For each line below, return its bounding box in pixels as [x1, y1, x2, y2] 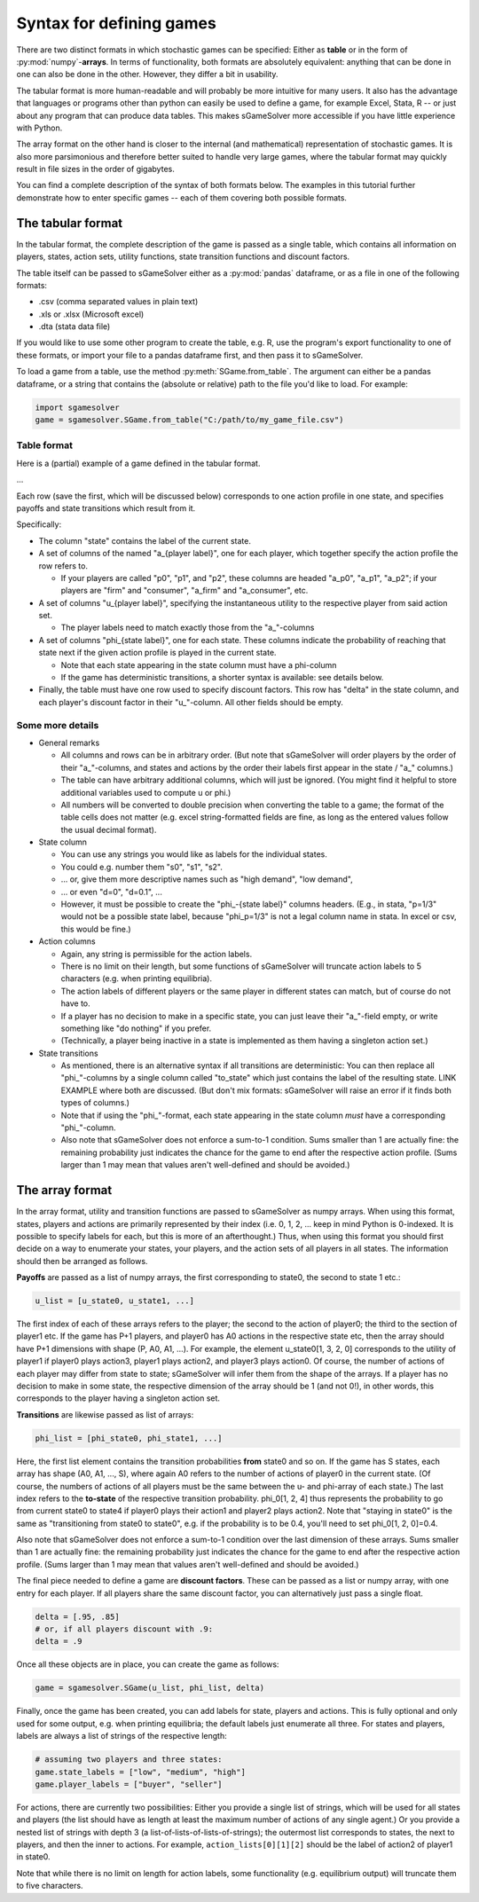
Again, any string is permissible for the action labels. [60, 948, 253, 959]
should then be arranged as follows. [16, 1255, 148, 1266]
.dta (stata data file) [38, 321, 111, 332]
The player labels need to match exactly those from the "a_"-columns [60, 622, 315, 633]
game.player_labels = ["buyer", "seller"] [35, 1779, 223, 1789]
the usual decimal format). [60, 824, 157, 835]
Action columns [38, 936, 97, 947]
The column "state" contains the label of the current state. [38, 535, 252, 546]
